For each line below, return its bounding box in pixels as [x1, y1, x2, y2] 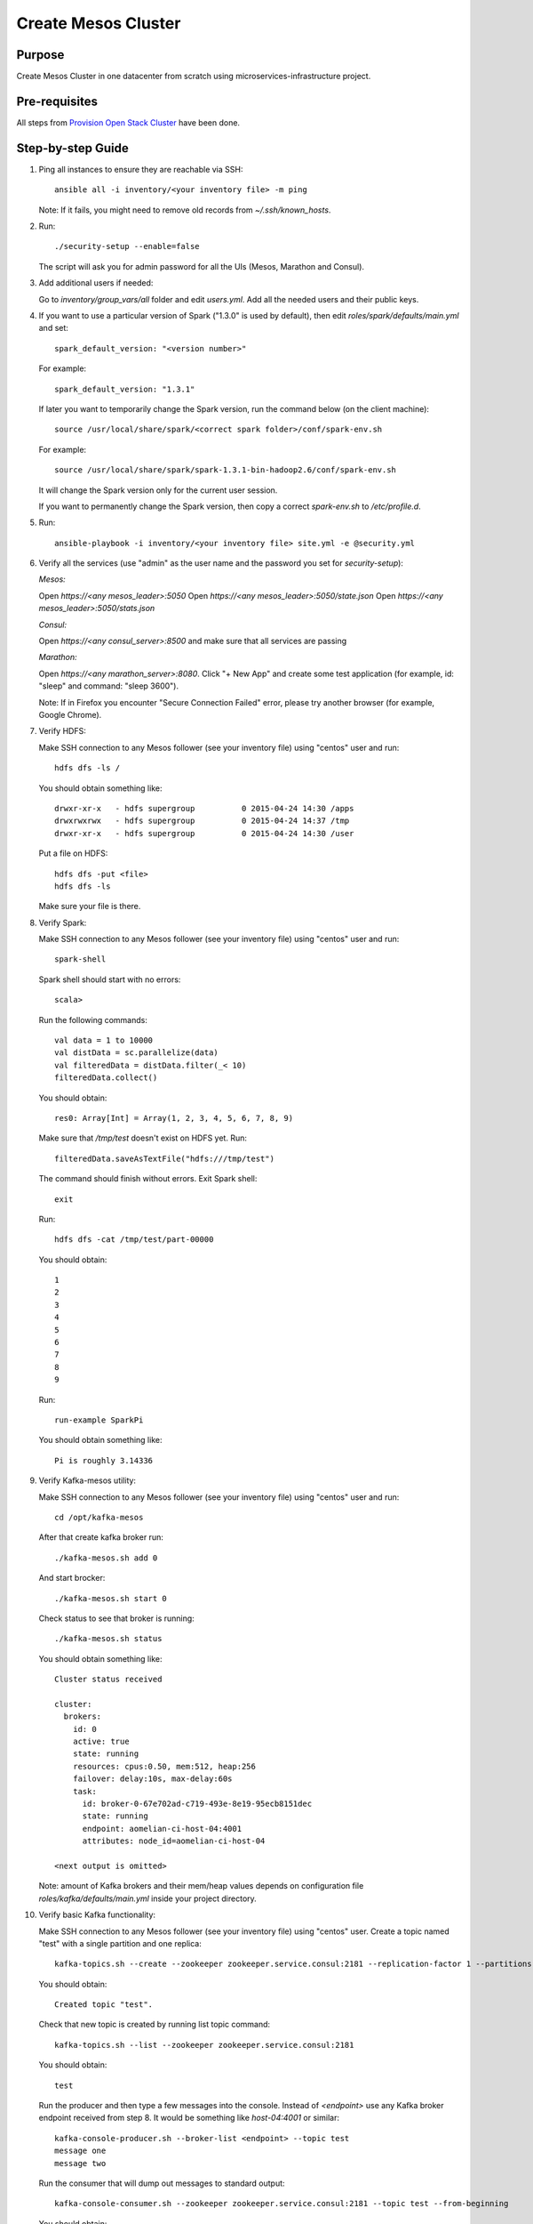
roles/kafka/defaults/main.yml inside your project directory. [38, 1893, 257, 1904]
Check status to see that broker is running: [38, 1613, 195, 1624]
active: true [72, 1736, 130, 1747]
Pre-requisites [16, 93, 98, 109]
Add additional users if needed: [38, 278, 154, 288]
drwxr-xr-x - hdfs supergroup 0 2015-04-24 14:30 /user [54, 828, 354, 838]
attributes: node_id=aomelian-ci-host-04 [82, 1836, 266, 1846]
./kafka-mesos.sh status [54, 1633, 163, 1644]
